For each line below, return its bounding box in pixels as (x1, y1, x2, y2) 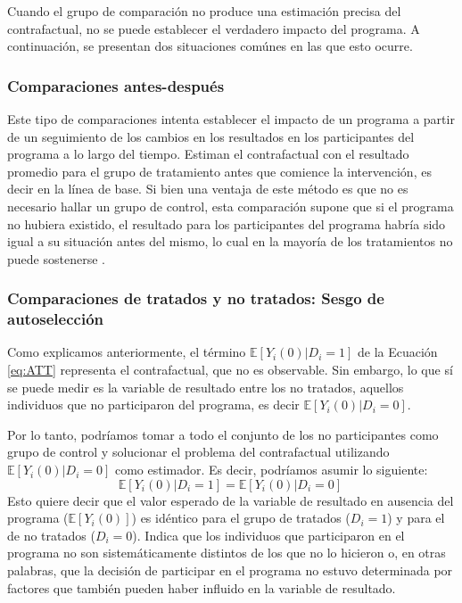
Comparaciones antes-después (7, 74, 225, 96)
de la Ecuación (357, 343, 438, 361)
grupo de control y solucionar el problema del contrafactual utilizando (7, 442, 390, 461)
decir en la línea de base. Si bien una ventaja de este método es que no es (7, 179, 408, 198)
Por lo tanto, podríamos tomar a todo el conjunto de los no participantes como (7, 425, 439, 443)
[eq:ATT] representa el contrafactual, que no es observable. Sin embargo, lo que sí (7, 360, 453, 379)
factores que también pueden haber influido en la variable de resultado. (7, 578, 396, 597)
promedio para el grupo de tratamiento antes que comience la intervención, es (7, 161, 432, 180)
